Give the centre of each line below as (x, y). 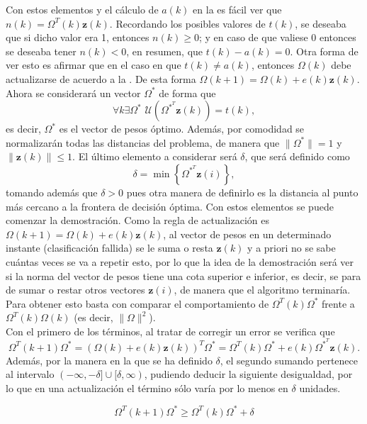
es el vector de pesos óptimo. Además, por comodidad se (182, 129)
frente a (338, 303)
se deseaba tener (41, 51)
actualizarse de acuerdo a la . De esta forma (101, 78)
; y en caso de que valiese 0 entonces (277, 37)
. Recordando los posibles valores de (187, 23)
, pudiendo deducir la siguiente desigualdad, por (248, 374)
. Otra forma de (324, 51)
